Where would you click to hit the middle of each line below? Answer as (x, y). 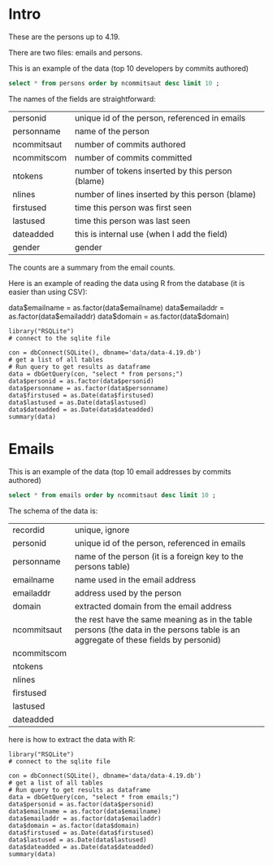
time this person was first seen (133, 207)
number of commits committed (133, 157)
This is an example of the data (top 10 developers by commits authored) (129, 68)
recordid (29, 530)
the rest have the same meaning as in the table (164, 619)
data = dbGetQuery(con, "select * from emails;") (94, 797)
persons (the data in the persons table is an (157, 630)
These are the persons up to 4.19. (64, 37)
